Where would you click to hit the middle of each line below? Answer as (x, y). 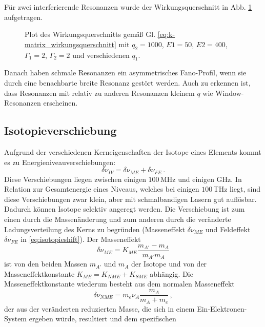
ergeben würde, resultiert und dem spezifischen (103, 319)
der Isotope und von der (169, 264)
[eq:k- (166, 34)
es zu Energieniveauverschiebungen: (60, 162)
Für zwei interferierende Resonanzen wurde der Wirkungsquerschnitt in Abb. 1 (128, 7)
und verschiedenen (101, 55)
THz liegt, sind (237, 189)
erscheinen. (60, 103)
